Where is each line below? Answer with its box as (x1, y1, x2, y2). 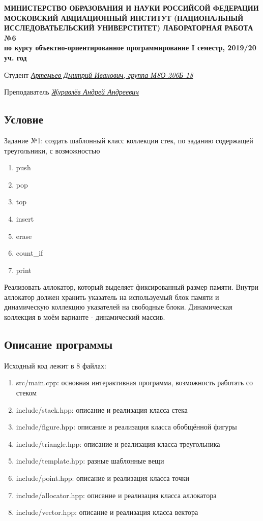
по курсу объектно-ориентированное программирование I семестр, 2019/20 (4, 42, 256, 53)
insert (16, 213, 34, 224)
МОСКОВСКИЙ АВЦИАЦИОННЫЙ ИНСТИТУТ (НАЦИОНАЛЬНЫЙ (4, 12, 244, 23)
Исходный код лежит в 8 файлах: (4, 360, 106, 371)
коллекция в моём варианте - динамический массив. (4, 312, 165, 322)
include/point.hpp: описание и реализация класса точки (16, 473, 190, 483)
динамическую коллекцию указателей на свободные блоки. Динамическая (4, 301, 232, 312)
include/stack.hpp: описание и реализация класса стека (16, 404, 188, 415)
